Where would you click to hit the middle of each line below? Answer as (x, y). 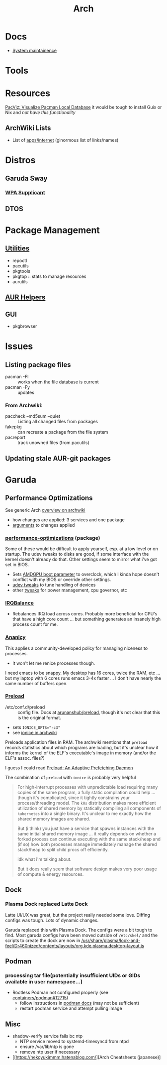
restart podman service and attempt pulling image (71, 1008)
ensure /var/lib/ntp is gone (47, 1047)
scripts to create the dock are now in (43, 940)
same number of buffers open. (37, 683)
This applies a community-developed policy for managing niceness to (77, 648)
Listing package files (38, 365)
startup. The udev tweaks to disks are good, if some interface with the (77, 554)
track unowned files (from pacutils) (53, 443)
